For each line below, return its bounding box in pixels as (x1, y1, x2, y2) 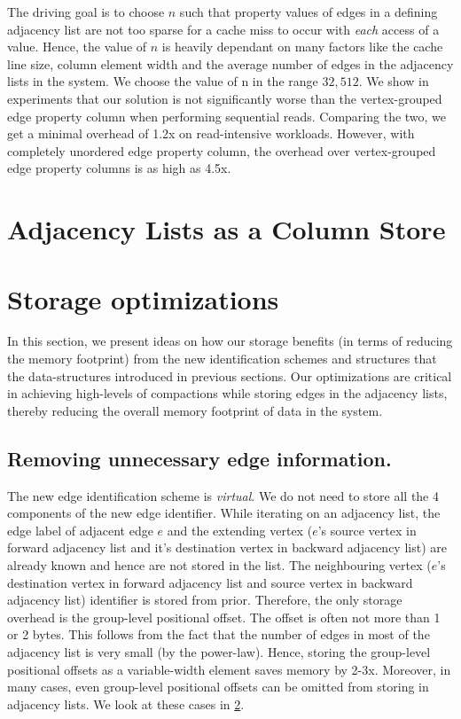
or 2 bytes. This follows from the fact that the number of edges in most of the (7, 625, 430, 644)
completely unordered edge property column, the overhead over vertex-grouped (7, 141, 436, 160)
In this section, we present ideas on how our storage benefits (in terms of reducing (7, 332, 453, 350)
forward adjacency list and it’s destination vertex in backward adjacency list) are (7, 538, 447, 557)
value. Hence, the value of (7, 37, 147, 56)
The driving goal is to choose (7, 3, 165, 20)
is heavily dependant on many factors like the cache (161, 37, 443, 56)
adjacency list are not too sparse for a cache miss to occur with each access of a (7, 20, 440, 38)
